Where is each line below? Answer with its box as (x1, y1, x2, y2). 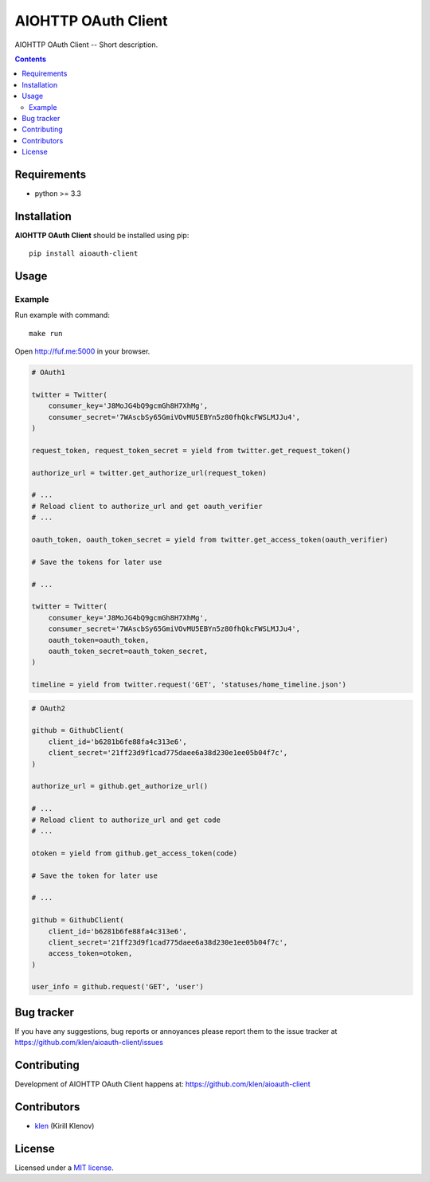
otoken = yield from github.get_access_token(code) (31, 848, 238, 858)
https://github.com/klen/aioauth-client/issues (14, 1038, 163, 1047)
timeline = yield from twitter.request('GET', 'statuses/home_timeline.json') (31, 680, 346, 689)
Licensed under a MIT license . (14, 1163, 115, 1172)
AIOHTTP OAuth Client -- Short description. (14, 40, 158, 49)
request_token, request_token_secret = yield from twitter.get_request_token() (31, 446, 351, 455)
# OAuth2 (31, 703, 66, 713)
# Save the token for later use (31, 871, 158, 880)
